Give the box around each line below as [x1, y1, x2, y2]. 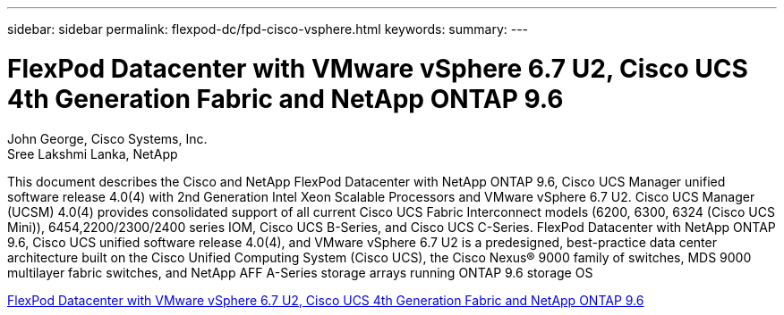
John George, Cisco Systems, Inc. [7, 130, 208, 146]
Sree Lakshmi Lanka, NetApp [7, 145, 178, 162]
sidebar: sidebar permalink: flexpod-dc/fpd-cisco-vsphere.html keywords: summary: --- [7, 21, 529, 37]
